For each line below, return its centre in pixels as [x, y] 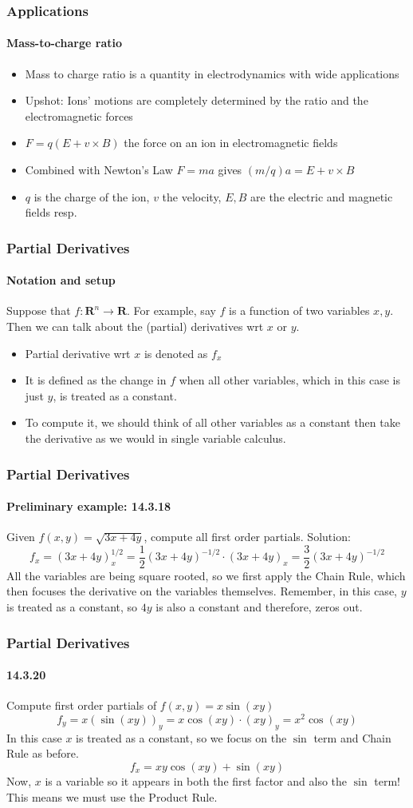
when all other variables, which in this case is [289, 380]
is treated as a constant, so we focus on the [181, 737]
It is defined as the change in [96, 380]
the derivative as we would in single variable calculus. [155, 438]
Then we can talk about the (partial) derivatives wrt [135, 326]
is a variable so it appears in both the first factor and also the [196, 780]
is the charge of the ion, [92, 196]
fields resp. [51, 212]
